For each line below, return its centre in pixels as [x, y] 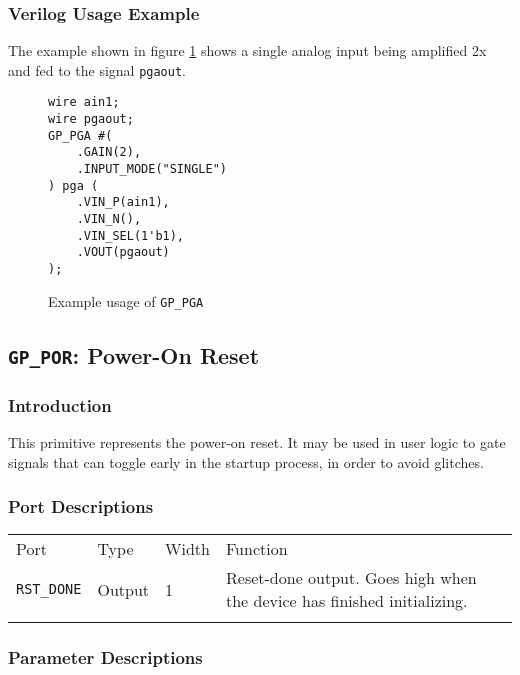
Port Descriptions [81, 506]
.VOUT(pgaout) [123, 252]
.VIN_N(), [109, 219]
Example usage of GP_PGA [126, 300]
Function [257, 549]
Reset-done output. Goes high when [351, 578]
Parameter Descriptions [105, 657]
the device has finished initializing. [347, 601]
